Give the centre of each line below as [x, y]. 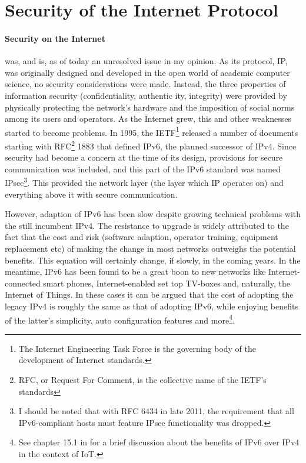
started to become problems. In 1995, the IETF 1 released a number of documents [152, 131]
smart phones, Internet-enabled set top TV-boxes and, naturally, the [167, 283]
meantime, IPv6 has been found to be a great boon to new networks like [135, 272]
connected [23, 283]
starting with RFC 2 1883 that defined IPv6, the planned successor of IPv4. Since [151, 145]
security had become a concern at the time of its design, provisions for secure [144, 157]
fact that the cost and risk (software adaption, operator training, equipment [142, 237]
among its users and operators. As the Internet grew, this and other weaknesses [148, 119]
